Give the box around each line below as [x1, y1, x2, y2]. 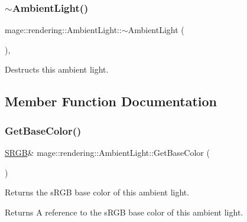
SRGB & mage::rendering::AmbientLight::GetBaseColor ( [5, 146, 210, 158]
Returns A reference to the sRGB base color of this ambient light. [5, 205, 243, 218]
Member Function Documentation [5, 92, 217, 110]
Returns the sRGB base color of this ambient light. [5, 186, 190, 198]
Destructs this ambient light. [5, 63, 109, 76]
